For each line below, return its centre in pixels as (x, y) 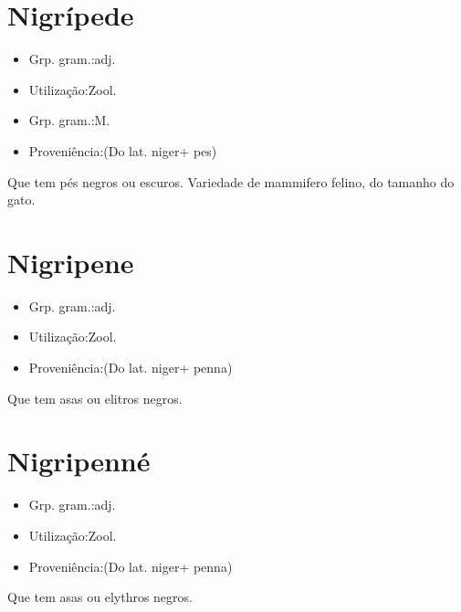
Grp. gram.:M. (69, 120)
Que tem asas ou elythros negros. (100, 597)
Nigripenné (79, 461)
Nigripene (71, 262)
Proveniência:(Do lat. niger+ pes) (123, 150)
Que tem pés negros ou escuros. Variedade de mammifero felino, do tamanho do (231, 181)
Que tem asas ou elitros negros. (95, 398)
